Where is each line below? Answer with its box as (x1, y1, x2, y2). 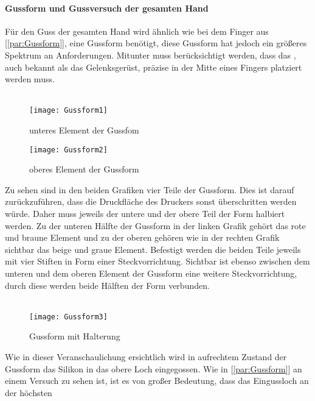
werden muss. (5, 73, 55, 85)
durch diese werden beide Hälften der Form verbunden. (5, 279, 210, 291)
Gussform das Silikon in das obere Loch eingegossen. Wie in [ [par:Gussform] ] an (5, 362, 302, 375)
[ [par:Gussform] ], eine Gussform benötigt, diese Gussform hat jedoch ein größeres (5, 37, 307, 49)
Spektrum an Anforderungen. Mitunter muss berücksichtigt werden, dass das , (5, 48, 296, 61)
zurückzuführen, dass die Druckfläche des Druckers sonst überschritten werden (5, 195, 297, 208)
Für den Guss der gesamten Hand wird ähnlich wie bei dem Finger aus (5, 24, 269, 37)
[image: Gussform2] (29, 145, 108, 154)
